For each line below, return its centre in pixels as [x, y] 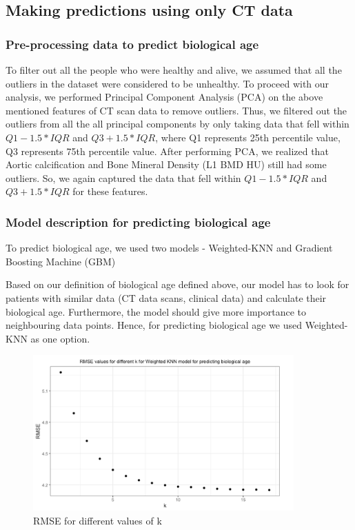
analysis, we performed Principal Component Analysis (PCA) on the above [164, 97]
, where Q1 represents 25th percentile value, [248, 137]
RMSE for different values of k [98, 520]
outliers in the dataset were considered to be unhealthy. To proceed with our [168, 83]
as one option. [60, 338]
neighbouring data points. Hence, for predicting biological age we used [154, 325]
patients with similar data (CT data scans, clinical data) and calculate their [166, 297]
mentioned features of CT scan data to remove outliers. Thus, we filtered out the [176, 110]
